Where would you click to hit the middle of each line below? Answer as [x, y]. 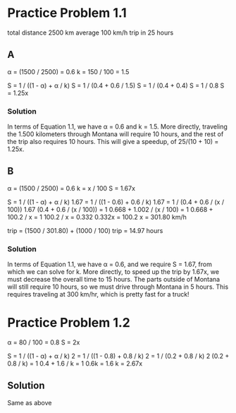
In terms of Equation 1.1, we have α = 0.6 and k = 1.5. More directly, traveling [117, 127]
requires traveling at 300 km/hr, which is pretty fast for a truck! [98, 294]
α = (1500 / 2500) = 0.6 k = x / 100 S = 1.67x [72, 188]
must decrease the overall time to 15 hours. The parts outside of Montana [114, 280]
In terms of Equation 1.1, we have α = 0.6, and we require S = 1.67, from [110, 264]
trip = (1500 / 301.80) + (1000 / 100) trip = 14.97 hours [85, 230]
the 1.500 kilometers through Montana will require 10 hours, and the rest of [116, 134]
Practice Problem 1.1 [67, 13]
